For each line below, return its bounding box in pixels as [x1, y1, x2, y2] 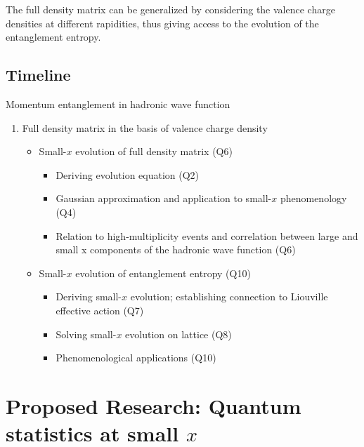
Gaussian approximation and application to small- [56, 191, 272, 206]
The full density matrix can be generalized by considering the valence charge [6, 2, 335, 16]
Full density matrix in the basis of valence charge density [22, 120, 268, 135]
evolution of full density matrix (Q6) [75, 144, 233, 159]
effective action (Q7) [56, 302, 144, 317]
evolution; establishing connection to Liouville [130, 289, 328, 304]
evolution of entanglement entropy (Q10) [75, 265, 251, 280]
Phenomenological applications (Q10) [56, 350, 216, 365]
